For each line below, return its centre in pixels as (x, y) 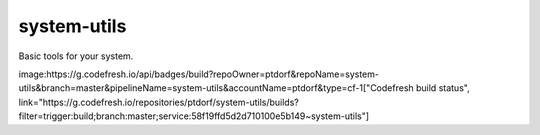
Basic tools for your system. (76, 56)
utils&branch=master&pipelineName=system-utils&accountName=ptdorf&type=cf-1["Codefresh (216, 88)
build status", (442, 88)
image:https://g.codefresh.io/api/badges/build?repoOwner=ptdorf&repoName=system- (199, 74)
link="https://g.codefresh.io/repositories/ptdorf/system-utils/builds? (158, 102)
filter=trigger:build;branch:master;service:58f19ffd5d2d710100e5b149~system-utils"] (194, 116)
